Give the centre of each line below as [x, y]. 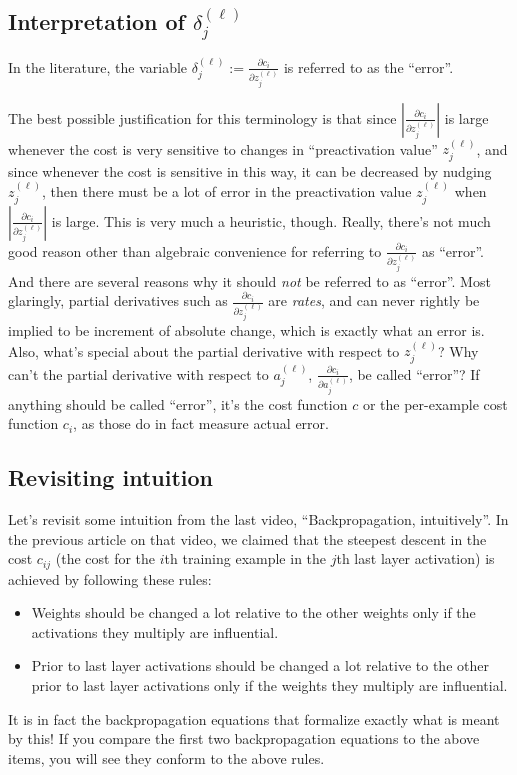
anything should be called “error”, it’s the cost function [178, 403]
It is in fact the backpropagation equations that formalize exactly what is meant [254, 718]
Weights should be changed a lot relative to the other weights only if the [253, 612]
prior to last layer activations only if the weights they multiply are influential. [269, 684]
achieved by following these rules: [110, 578]
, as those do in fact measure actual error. [201, 423]
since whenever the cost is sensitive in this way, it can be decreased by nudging [250, 170]
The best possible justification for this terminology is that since [202, 117]
